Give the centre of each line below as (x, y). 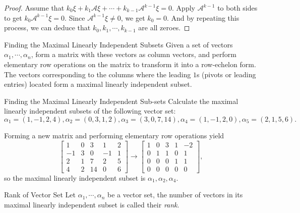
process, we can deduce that (47, 28)
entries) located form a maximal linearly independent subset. (98, 84)
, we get (133, 17)
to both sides (237, 8)
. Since (75, 17)
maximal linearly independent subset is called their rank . (92, 204)
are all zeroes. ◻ (164, 28)
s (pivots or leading (226, 74)
